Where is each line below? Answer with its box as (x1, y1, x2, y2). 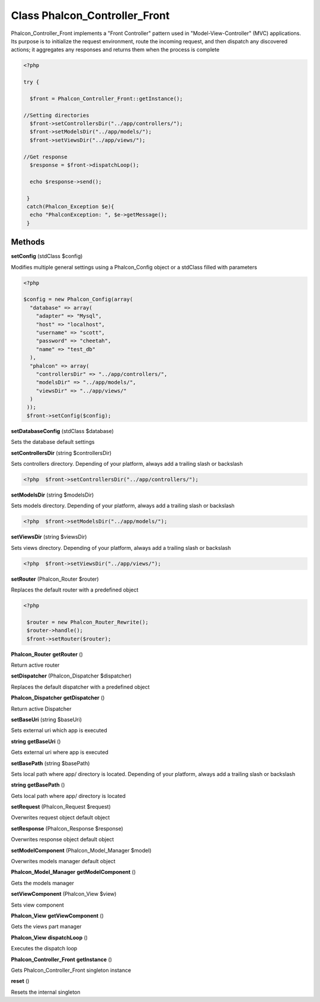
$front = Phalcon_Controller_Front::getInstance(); (30, 95, 183, 102)
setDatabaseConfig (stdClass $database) (11, 427, 114, 434)
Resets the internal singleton (11, 988, 81, 995)
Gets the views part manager (11, 923, 82, 930)
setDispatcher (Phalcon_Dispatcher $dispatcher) (11, 672, 132, 679)
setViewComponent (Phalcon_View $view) (11, 890, 117, 898)
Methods (11, 237, 45, 247)
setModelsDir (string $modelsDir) (11, 491, 94, 498)
